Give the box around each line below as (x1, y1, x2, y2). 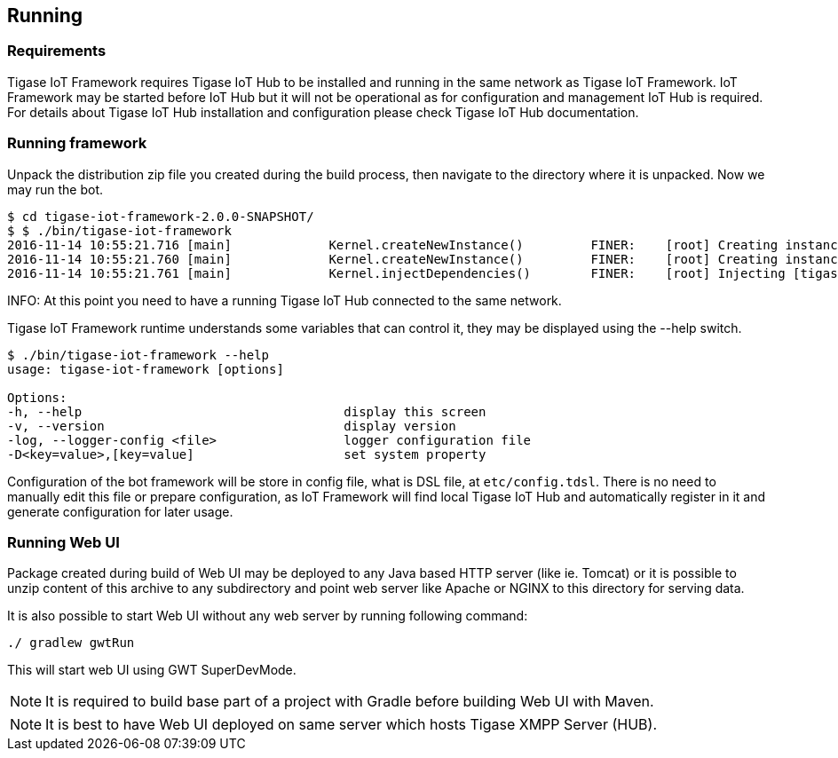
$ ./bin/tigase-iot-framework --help (7, 347, 270, 362)
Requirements (7, 42, 107, 60)
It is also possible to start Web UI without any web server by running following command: (7, 608, 528, 624)
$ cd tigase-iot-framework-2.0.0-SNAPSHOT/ (7, 209, 314, 224)
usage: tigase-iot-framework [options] (7, 361, 284, 376)
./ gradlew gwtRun (7, 636, 135, 651)
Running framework (7, 134, 147, 153)
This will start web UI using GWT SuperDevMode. (7, 662, 296, 678)
